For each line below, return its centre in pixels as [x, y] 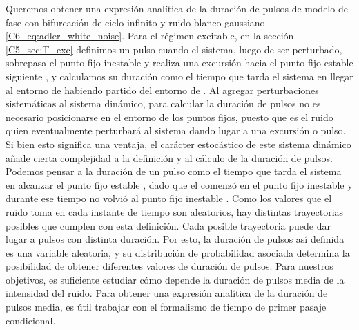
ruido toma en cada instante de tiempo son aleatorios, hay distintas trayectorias [175, 211]
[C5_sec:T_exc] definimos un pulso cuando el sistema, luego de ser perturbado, [174, 49]
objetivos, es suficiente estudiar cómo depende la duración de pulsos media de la [175, 279]
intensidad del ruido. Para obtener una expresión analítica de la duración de [167, 293]
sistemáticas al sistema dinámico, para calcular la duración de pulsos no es [163, 103]
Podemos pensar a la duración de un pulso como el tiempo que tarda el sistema [174, 171]
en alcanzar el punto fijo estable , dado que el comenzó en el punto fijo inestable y [179, 184]
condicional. [31, 320]
